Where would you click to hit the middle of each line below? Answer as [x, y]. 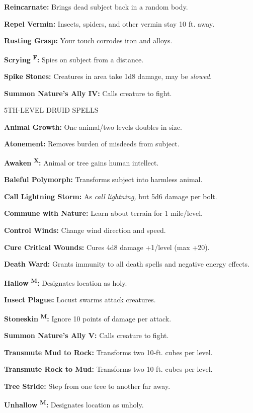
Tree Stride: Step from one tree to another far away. [87, 386]
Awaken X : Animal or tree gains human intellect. [81, 162]
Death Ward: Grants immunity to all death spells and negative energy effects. [127, 264]
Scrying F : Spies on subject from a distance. [74, 58]
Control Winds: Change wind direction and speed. [85, 230]
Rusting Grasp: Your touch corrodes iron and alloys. [88, 40]
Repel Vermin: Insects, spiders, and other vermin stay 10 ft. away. [109, 23]
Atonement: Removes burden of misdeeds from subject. [92, 144]
